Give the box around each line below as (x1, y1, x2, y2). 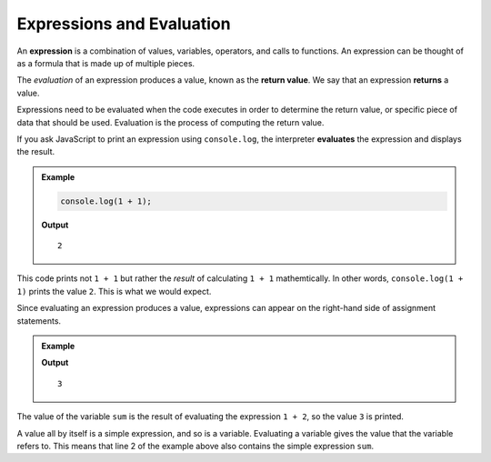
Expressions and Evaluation (16, 14, 231, 34)
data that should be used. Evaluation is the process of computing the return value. (16, 116, 325, 127)
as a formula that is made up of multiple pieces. (16, 57, 195, 68)
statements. (16, 315, 62, 326)
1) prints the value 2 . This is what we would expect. (16, 286, 212, 296)
